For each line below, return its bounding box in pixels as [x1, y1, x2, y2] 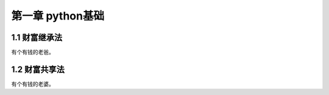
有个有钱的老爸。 [11, 49, 54, 56]
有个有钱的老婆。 [11, 80, 54, 88]
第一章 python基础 [11, 9, 105, 23]
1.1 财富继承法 [11, 32, 63, 43]
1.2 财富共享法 [11, 64, 65, 74]
